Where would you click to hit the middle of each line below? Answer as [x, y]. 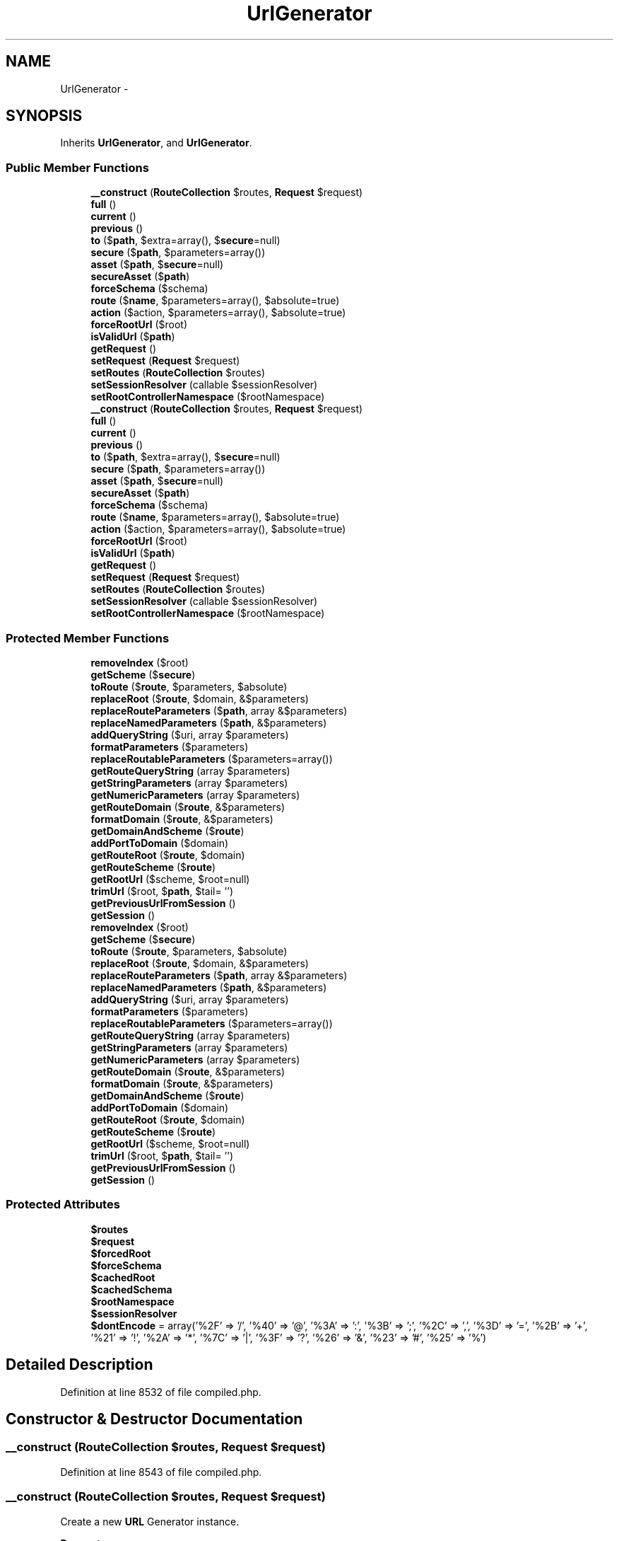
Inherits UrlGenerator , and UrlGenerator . [156, 143]
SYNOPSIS [44, 116]
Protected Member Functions [88, 638]
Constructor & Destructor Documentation [154, 1419]
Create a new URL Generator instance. [150, 1521]
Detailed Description [79, 1365]
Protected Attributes [63, 1205]
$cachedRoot [123, 1277]
